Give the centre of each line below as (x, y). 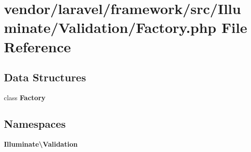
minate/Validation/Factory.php (110, 27)
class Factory (25, 97)
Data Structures (45, 77)
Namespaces (35, 123)
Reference (37, 46)
